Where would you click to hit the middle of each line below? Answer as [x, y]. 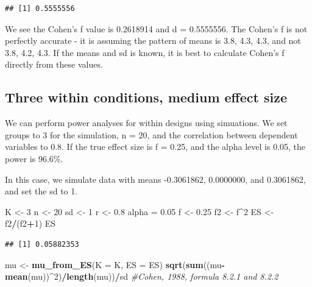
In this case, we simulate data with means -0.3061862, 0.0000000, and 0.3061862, [155, 179]
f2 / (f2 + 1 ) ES [30, 223]
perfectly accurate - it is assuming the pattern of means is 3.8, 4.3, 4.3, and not [153, 41]
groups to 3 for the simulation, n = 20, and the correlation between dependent [151, 134]
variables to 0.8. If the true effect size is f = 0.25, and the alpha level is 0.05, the [155, 147]
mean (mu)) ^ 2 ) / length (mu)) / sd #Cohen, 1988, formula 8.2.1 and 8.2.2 [142, 276]
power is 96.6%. [34, 158]
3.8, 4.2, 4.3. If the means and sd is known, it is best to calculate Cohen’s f [145, 52]
